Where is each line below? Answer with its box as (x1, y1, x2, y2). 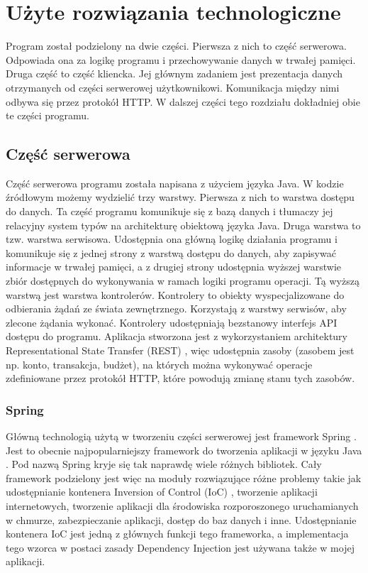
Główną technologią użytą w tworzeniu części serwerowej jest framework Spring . (6, 429, 357, 444)
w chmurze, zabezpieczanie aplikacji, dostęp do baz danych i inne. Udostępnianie (6, 512, 357, 527)
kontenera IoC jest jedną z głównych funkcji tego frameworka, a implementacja (6, 526, 349, 541)
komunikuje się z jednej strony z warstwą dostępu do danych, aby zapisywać (6, 245, 336, 260)
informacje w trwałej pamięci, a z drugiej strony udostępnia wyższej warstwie (6, 259, 342, 274)
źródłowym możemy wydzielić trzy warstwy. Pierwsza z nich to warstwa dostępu (6, 190, 355, 204)
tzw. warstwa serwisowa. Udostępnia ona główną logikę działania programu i (6, 231, 338, 246)
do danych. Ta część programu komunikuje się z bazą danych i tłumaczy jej (6, 204, 333, 219)
